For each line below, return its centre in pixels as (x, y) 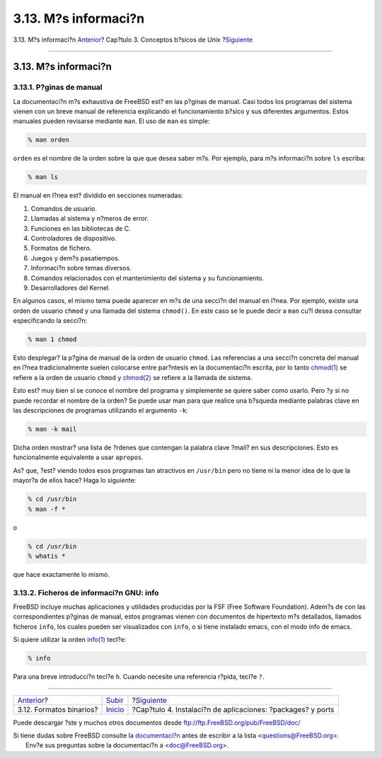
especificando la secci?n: (50, 321)
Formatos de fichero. (61, 248)
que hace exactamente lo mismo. (61, 574)
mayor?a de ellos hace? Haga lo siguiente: (75, 481)
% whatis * (47, 556)
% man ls (43, 177)
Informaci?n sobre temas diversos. (81, 268)
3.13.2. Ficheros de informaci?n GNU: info (86, 592)
